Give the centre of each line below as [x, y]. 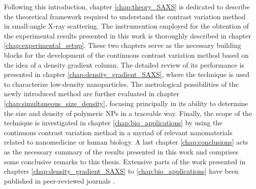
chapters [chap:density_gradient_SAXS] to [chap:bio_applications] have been [121, 171]
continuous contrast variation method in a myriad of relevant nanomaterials [118, 132]
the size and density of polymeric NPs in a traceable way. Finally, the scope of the [128, 113]
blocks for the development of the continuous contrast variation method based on [127, 55]
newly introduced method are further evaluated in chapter [92, 94]
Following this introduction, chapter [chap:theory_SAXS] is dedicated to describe [127, 6]
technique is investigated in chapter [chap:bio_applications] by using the [113, 123]
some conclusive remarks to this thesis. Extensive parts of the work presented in [125, 161]
